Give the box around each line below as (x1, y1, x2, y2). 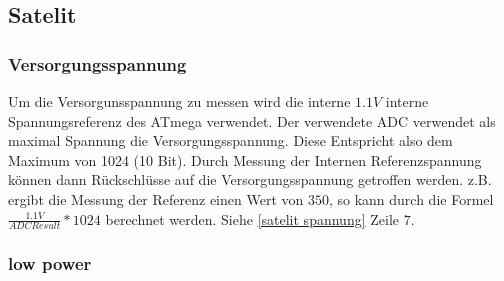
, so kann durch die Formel (328, 188, 494, 209)
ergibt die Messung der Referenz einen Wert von (8, 188, 304, 209)
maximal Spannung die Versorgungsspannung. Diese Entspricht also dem (8, 130, 453, 151)
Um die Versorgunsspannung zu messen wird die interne (8, 91, 351, 111)
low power (8, 251, 92, 276)
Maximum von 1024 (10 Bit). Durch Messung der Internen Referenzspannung (8, 149, 482, 170)
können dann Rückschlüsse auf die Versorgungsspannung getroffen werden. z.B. (8, 169, 492, 190)
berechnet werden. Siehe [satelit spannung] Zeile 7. (105, 208, 415, 229)
